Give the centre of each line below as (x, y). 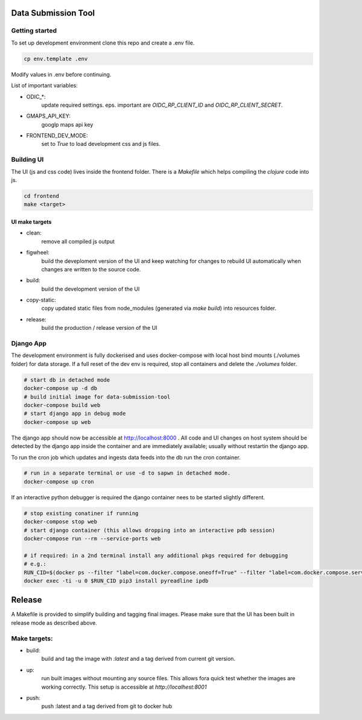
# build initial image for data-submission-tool (97, 397)
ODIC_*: (36, 96)
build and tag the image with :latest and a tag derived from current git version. (138, 659)
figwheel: (38, 253)
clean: (34, 233)
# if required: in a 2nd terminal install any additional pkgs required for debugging (156, 555)
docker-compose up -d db (61, 388)
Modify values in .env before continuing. (61, 74)
